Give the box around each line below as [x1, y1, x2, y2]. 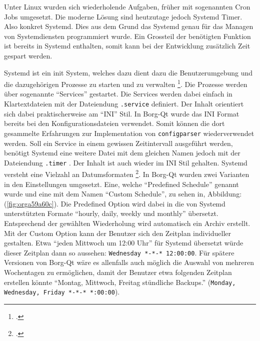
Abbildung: [207, 188, 242, 199]
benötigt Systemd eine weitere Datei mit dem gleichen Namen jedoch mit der [4, 147, 240, 158]
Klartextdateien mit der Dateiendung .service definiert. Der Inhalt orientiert [4, 98, 244, 108]
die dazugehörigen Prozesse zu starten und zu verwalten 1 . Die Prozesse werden [4, 77, 247, 89]
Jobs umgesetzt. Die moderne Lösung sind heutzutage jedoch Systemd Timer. [4, 11, 242, 21]
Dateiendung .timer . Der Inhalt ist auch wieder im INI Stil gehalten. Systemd [4, 157, 247, 167]
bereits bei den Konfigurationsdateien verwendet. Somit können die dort [4, 118, 225, 128]
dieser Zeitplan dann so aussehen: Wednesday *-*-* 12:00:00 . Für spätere [4, 247, 234, 257]
